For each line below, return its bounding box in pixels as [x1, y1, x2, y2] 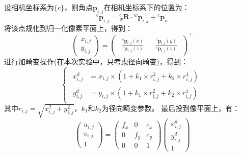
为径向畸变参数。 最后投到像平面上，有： [101, 102, 240, 113]
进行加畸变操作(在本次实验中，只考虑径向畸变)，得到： [4, 56, 188, 66]
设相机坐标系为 [4, 2, 54, 12]
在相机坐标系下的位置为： [103, 2, 190, 12]
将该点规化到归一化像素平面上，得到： [4, 22, 132, 33]
